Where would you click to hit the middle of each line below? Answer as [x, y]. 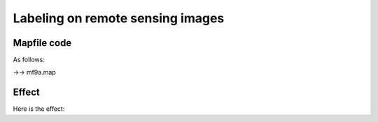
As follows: [29, 60]
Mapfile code [42, 43]
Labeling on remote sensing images [119, 18]
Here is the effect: [39, 109]
